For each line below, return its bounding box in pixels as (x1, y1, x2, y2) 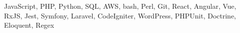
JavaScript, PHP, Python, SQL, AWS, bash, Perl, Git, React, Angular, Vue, (4, 1, 237, 11)
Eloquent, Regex (4, 20, 54, 30)
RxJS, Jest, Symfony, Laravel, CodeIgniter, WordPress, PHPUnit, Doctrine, (4, 10, 236, 20)
